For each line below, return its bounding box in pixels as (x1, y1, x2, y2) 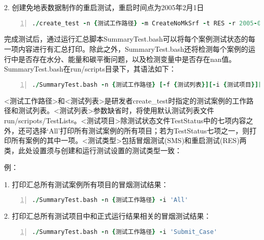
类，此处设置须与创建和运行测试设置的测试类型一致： (4, 145, 182, 155)
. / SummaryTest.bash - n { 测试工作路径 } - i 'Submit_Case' (32, 228, 217, 235)
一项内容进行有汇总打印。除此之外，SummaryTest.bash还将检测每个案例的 (4, 44, 248, 54)
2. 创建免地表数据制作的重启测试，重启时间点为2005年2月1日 (4, 2, 204, 12)
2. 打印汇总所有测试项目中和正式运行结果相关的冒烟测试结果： (4, 211, 211, 221)
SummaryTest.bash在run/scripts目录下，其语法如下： (4, 63, 176, 74)
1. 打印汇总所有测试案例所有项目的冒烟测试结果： (4, 179, 169, 189)
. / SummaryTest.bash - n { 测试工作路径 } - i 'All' (32, 196, 188, 204)
